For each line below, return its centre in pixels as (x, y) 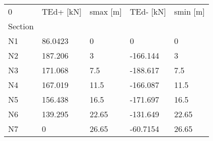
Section (21, 26)
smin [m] (189, 11)
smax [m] (106, 11)
